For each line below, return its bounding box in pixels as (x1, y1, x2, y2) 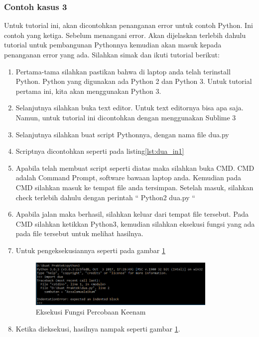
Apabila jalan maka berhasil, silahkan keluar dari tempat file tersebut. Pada (15, 209, 249, 219)
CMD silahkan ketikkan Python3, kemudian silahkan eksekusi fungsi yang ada (15, 218, 255, 229)
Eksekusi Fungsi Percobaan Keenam (35, 307, 146, 317)
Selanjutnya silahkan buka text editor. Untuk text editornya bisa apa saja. (15, 102, 244, 113)
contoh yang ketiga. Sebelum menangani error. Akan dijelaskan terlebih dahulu (4, 29, 246, 40)
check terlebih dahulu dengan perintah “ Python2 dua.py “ (15, 192, 195, 202)
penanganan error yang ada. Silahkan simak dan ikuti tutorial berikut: (4, 49, 220, 59)
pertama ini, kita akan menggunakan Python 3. (15, 85, 161, 96)
